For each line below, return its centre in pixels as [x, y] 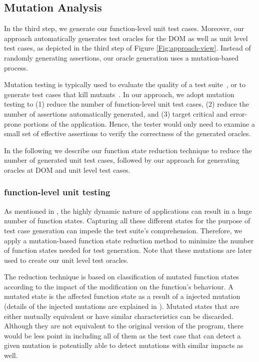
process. [16, 67]
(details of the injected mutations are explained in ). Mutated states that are [122, 306]
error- [238, 113]
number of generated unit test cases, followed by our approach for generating [122, 160]
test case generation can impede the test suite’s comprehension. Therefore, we [123, 230]
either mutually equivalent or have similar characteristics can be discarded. [119, 316]
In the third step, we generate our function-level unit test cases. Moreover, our [124, 28]
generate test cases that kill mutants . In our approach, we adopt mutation [119, 94]
